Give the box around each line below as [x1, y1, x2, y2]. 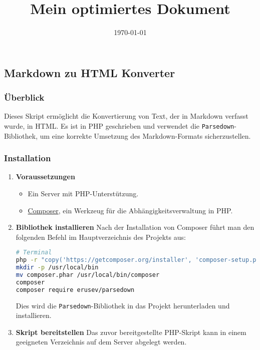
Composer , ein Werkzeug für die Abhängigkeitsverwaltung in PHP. [28, 205, 233, 215]
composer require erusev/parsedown [16, 286, 135, 293]
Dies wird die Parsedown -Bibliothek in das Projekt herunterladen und [16, 300, 230, 310]
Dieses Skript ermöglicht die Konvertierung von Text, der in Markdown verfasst [4, 111, 248, 121]
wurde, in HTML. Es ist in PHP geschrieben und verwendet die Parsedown [4, 120, 234, 131]
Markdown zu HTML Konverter [4, 65, 175, 80]
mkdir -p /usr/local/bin [16, 264, 99, 271]
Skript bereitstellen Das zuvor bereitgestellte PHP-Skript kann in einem [16, 326, 246, 337]
